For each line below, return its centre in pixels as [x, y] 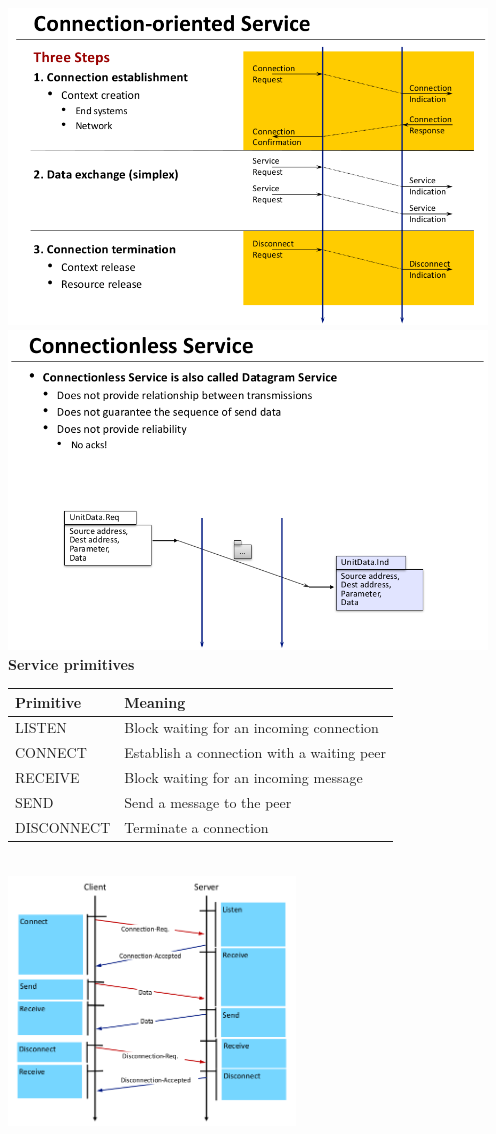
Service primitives [71, 663]
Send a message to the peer [208, 801]
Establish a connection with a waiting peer [255, 752]
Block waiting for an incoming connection [251, 727]
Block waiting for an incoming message [243, 777]
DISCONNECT [63, 826]
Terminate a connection [196, 826]
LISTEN [41, 727]
